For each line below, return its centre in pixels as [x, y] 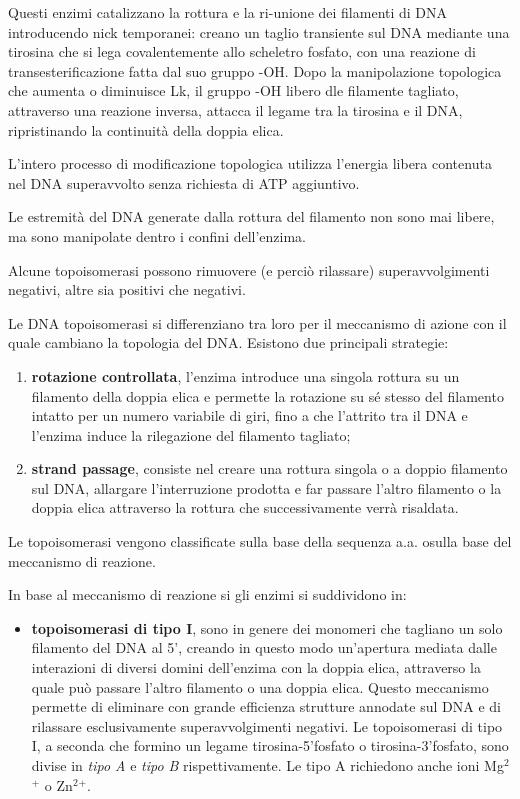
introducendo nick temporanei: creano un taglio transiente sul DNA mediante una [259, 31]
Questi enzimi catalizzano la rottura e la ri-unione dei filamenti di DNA [228, 12]
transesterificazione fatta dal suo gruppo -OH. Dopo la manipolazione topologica [255, 70]
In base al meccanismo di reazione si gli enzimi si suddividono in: [207, 594]
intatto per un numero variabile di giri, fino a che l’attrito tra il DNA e [249, 415]
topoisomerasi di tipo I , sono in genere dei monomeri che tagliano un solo [267, 627]
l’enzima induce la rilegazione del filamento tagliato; [191, 434]
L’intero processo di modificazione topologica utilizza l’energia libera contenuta [250, 163]
